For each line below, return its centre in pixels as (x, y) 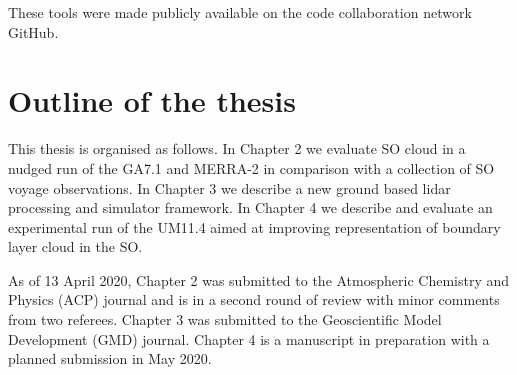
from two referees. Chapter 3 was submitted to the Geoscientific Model (225, 319)
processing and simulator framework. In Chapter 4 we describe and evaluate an (250, 207)
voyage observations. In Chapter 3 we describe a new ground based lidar (229, 187)
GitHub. (33, 31)
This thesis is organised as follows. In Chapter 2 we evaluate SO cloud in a (237, 148)
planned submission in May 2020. (110, 358)
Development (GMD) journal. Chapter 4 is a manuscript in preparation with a (249, 338)
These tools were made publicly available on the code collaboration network (240, 12)
